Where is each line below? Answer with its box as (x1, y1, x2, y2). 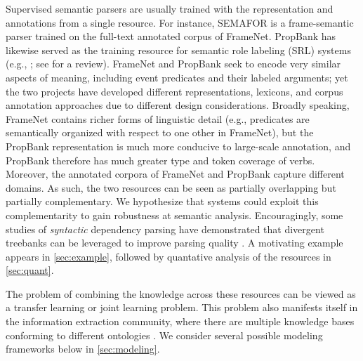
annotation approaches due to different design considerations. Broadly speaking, (6, 98, 350, 112)
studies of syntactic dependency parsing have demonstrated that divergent (6, 221, 324, 236)
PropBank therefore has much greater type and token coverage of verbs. (6, 152, 315, 167)
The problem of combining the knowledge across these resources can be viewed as (6, 286, 356, 301)
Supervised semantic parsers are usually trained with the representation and (6, 1, 334, 15)
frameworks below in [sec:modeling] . (6, 341, 160, 356)
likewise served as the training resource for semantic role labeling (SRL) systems (6, 42, 351, 57)
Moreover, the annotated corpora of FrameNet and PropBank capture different (6, 166, 345, 181)
